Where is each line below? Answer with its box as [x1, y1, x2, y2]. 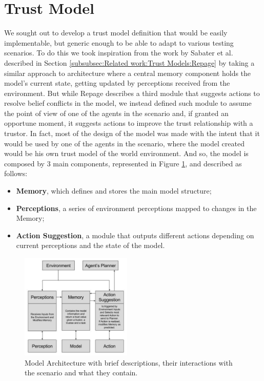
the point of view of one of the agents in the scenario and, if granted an [4, 107, 229, 118]
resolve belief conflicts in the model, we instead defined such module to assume [4, 98, 252, 108]
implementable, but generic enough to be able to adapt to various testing [4, 37, 234, 48]
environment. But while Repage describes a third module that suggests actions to [4, 87, 260, 98]
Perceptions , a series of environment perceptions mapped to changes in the [16, 202, 257, 213]
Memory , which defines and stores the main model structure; [16, 185, 212, 196]
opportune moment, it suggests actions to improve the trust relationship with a [4, 118, 253, 128]
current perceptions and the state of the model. [16, 240, 165, 251]
